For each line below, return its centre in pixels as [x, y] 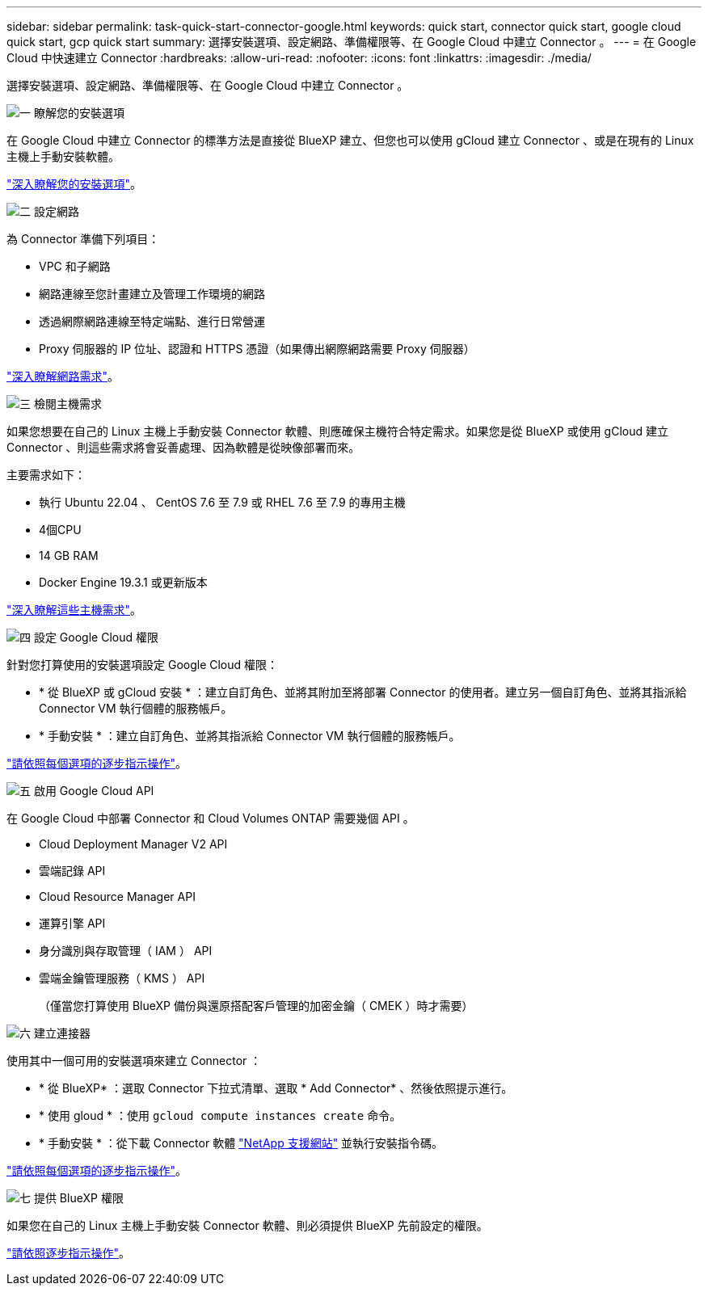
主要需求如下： [46, 475]
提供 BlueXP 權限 [78, 1198]
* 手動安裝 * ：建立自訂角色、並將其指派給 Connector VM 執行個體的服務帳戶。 [250, 736]
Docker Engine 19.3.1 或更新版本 [123, 582]
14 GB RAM [69, 556]
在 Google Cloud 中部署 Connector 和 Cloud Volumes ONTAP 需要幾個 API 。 [211, 818]
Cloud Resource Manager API [117, 896]
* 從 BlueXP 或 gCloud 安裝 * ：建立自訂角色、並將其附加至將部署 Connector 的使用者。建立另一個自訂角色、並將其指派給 [363, 692]
